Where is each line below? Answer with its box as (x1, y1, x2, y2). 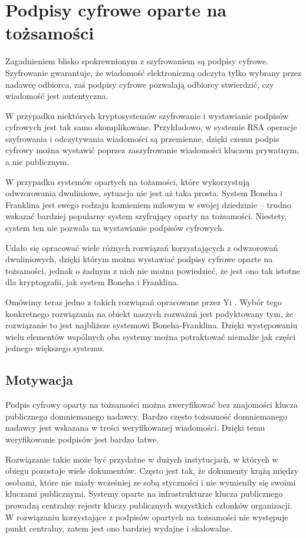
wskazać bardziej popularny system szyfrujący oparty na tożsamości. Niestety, (5, 210, 287, 222)
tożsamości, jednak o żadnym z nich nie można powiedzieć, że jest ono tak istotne (5, 264, 300, 276)
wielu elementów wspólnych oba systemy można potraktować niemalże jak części (5, 330, 296, 342)
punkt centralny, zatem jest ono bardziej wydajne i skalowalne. (5, 522, 232, 534)
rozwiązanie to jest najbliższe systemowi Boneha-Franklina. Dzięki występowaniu (5, 319, 298, 331)
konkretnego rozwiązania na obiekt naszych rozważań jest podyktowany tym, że (5, 307, 293, 319)
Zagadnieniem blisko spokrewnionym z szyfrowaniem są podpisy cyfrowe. (5, 55, 268, 67)
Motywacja (5, 371, 73, 389)
